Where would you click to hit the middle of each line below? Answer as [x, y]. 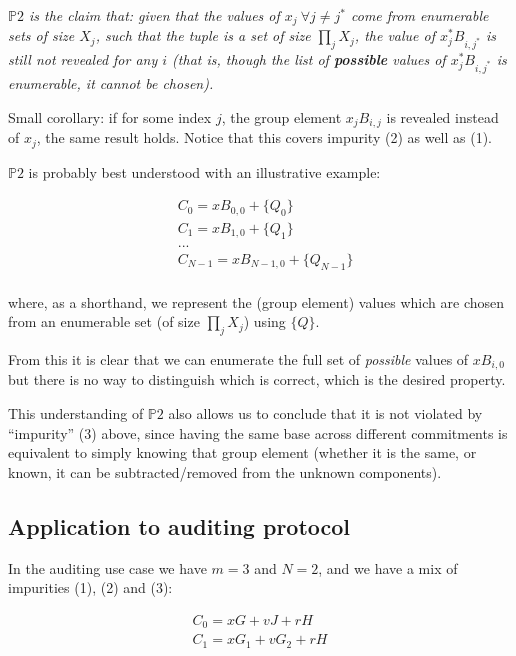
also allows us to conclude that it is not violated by [325, 413]
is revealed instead [442, 116]
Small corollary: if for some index [110, 116]
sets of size [41, 35]
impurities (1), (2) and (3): [90, 587]
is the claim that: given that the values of [154, 15]
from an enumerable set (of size [104, 321]
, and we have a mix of [388, 567]
